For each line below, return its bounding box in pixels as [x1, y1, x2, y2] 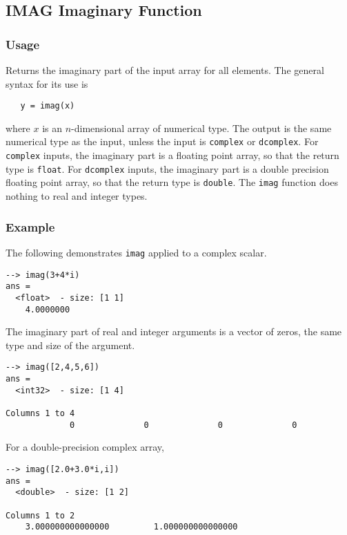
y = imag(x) [20, 101, 75, 111]
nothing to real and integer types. [6, 189, 148, 203]
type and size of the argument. [6, 337, 135, 352]
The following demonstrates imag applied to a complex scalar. [6, 245, 267, 259]
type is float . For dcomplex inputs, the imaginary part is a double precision [6, 161, 329, 176]
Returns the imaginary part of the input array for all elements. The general [6, 63, 324, 77]
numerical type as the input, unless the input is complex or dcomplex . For [6, 134, 319, 149]
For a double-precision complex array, [6, 440, 164, 454]
